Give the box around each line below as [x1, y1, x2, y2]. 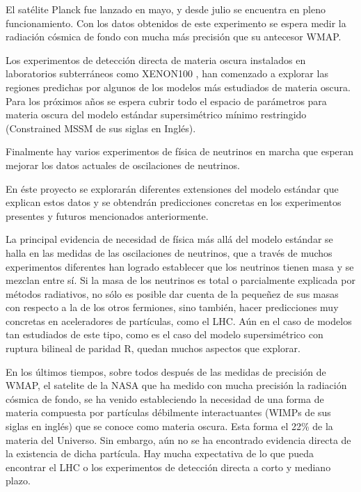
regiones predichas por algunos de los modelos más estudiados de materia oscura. [6, 79, 351, 94]
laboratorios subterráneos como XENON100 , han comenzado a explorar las [6, 66, 328, 81]
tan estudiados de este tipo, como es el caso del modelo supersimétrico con [6, 327, 323, 342]
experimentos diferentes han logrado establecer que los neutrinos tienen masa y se [6, 259, 354, 273]
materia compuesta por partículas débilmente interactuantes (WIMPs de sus [6, 405, 331, 420]
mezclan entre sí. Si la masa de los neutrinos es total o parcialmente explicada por [6, 273, 355, 287]
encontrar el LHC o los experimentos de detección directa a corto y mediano [6, 459, 331, 474]
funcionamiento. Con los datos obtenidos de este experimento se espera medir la [6, 15, 346, 30]
